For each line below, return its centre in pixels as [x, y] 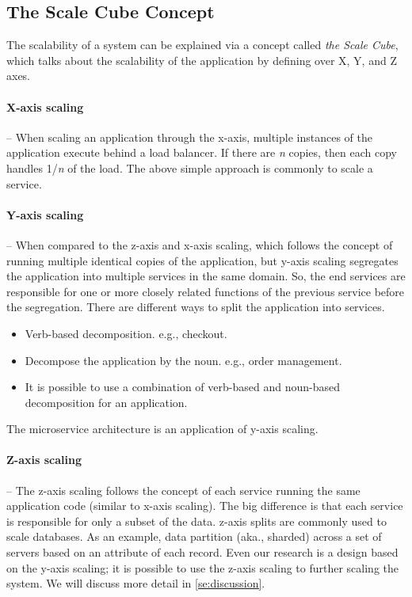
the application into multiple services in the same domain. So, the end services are [206, 276]
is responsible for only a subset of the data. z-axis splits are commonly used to [196, 521]
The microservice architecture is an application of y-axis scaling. [162, 429]
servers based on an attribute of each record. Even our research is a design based [202, 552]
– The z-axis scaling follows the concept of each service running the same [183, 490]
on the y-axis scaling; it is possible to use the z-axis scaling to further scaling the [203, 567]
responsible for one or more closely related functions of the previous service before [206, 291]
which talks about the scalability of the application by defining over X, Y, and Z [202, 60]
